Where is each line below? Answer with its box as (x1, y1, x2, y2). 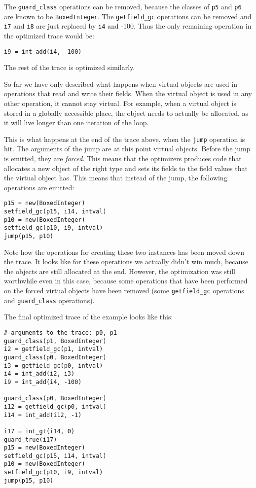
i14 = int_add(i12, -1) (4, 411, 82, 418)
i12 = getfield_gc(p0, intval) (4, 403, 107, 410)
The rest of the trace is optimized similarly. (4, 62, 135, 72)
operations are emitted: (4, 182, 74, 192)
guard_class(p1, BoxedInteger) (4, 337, 107, 345)
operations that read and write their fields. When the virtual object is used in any (4, 88, 252, 99)
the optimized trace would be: (4, 30, 94, 40)
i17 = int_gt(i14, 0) (4, 427, 75, 435)
